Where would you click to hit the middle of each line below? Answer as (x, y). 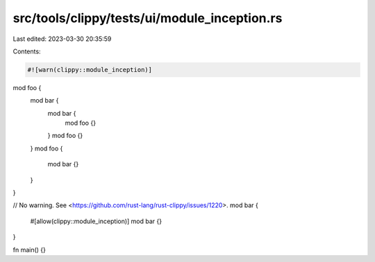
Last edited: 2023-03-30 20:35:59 (62, 39)
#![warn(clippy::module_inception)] (90, 70)
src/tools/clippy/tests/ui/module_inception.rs (148, 18)
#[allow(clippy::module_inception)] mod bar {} (96, 221)
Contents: (27, 51)
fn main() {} (30, 250)
